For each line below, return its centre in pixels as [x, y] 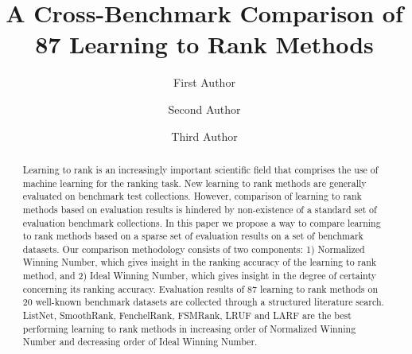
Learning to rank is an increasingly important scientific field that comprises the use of [200, 169]
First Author [204, 82]
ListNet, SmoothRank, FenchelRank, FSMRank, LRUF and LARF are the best [187, 315]
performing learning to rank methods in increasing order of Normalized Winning [189, 328]
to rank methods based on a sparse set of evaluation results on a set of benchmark [193, 236]
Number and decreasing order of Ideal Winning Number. [140, 342]
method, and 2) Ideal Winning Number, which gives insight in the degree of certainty [199, 276]
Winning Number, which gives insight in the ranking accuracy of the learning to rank [200, 262]
